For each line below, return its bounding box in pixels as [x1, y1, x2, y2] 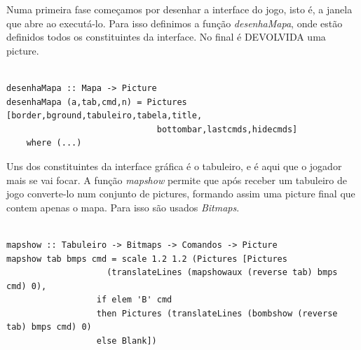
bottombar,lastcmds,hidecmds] [156, 124, 298, 134]
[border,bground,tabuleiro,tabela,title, [6, 111, 203, 121]
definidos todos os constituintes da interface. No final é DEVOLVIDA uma [6, 29, 326, 44]
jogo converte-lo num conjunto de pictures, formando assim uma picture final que [6, 186, 355, 201]
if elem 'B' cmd [96, 295, 172, 305]
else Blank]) [96, 336, 157, 346]
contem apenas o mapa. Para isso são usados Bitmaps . [6, 199, 240, 214]
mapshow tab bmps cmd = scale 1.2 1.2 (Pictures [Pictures [6, 253, 287, 264]
